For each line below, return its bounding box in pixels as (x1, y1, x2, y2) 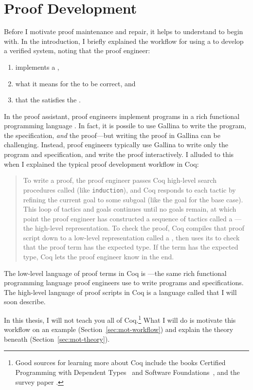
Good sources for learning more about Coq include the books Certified (15, 357, 226, 368)
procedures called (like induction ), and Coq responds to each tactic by (23, 184, 236, 195)
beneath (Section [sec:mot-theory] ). (4, 333, 110, 344)
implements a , (15, 61, 59, 72)
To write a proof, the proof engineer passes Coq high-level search (23, 175, 217, 185)
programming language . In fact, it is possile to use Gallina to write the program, (4, 120, 246, 131)
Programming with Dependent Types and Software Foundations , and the (15, 367, 240, 377)
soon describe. (4, 296, 46, 307)
